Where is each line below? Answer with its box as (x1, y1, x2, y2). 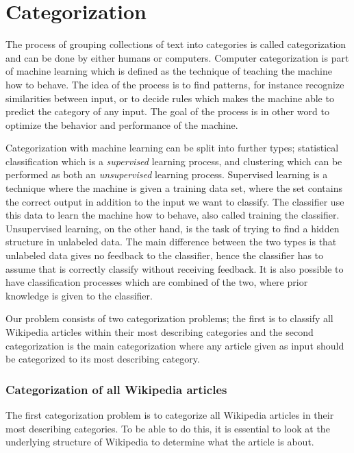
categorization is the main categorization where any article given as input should (5, 338, 344, 352)
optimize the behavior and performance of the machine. (5, 117, 238, 132)
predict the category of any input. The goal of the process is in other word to (5, 104, 329, 119)
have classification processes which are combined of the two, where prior (5, 275, 308, 289)
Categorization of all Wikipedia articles (5, 380, 227, 397)
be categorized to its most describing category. (5, 352, 200, 366)
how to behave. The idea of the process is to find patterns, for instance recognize (5, 77, 344, 91)
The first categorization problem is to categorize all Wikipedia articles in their (5, 408, 334, 421)
